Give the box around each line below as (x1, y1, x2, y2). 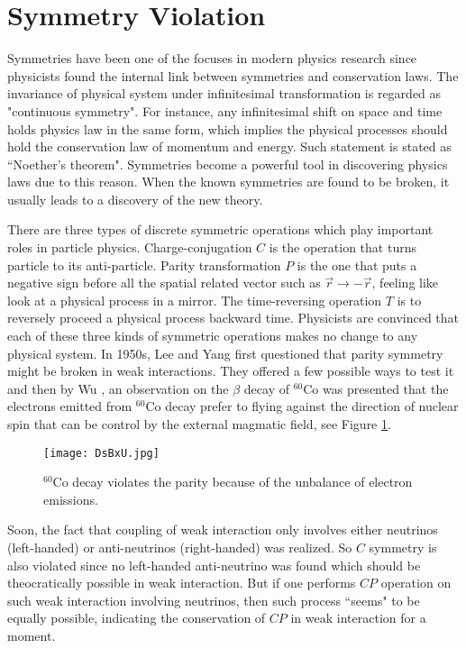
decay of (243, 379, 289, 397)
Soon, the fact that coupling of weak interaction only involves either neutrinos (7, 520, 438, 539)
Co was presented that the (303, 379, 449, 397)
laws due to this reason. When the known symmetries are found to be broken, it (7, 172, 450, 191)
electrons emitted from (7, 397, 132, 415)
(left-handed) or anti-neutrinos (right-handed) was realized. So (7, 538, 352, 557)
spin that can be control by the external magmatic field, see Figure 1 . (7, 415, 391, 433)
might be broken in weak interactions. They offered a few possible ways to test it (7, 361, 454, 380)
